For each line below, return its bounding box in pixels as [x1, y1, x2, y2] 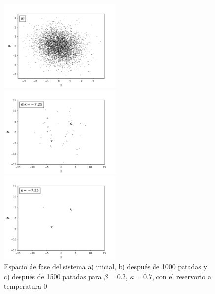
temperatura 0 [4, 281, 47, 291]
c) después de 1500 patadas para [4, 271, 102, 281]
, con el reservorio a [152, 271, 211, 281]
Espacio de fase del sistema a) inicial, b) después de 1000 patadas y [4, 261, 207, 271]
